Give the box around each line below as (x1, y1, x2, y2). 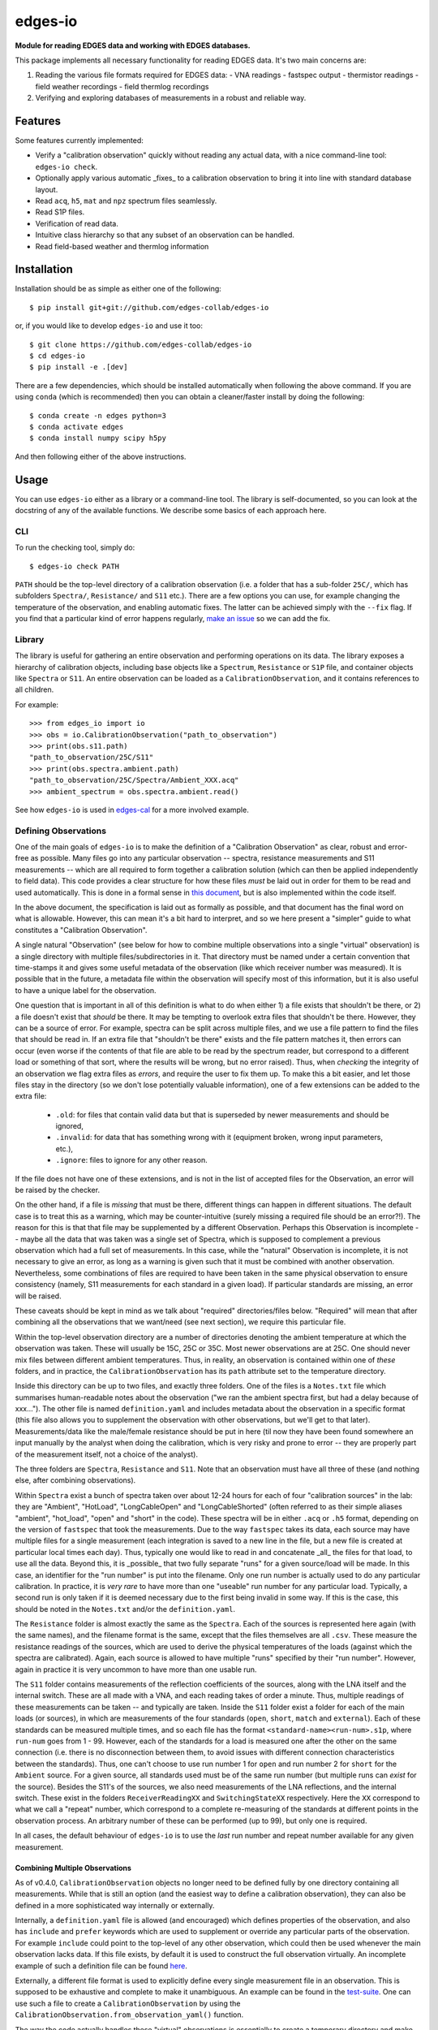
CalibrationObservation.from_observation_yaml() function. (15, 2010, 244, 2019)
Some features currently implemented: (15, 136, 144, 145)
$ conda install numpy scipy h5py (29, 434, 166, 443)
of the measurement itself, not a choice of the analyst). (15, 1449, 199, 1459)
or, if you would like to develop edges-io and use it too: (15, 321, 203, 330)
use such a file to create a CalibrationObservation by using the (15, 1998, 241, 2008)
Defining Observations (15, 825, 107, 836)
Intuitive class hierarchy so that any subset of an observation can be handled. (35, 230, 295, 240)
